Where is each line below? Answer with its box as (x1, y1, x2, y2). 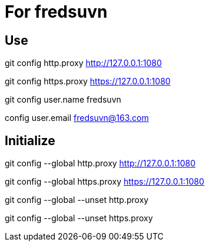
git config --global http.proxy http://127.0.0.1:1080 (5, 158, 196, 169)
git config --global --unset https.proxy (5, 213, 153, 224)
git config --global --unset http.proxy (5, 195, 149, 205)
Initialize (5, 133, 55, 148)
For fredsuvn (5, 2, 108, 22)
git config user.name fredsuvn (5, 94, 121, 105)
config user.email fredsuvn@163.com (5, 113, 149, 123)
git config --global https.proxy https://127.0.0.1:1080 (5, 176, 204, 187)
